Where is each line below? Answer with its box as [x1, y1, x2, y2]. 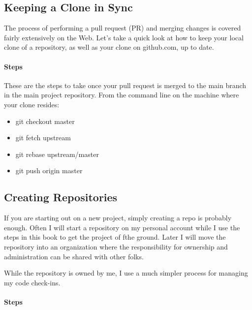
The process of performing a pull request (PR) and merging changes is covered [4, 23, 241, 33]
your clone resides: [4, 99, 60, 109]
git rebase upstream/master [15, 149, 99, 159]
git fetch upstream [15, 132, 71, 143]
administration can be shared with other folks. [4, 251, 144, 261]
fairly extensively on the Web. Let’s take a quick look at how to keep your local [4, 32, 244, 42]
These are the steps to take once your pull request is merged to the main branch [4, 80, 247, 90]
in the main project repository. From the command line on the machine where [4, 90, 239, 100]
